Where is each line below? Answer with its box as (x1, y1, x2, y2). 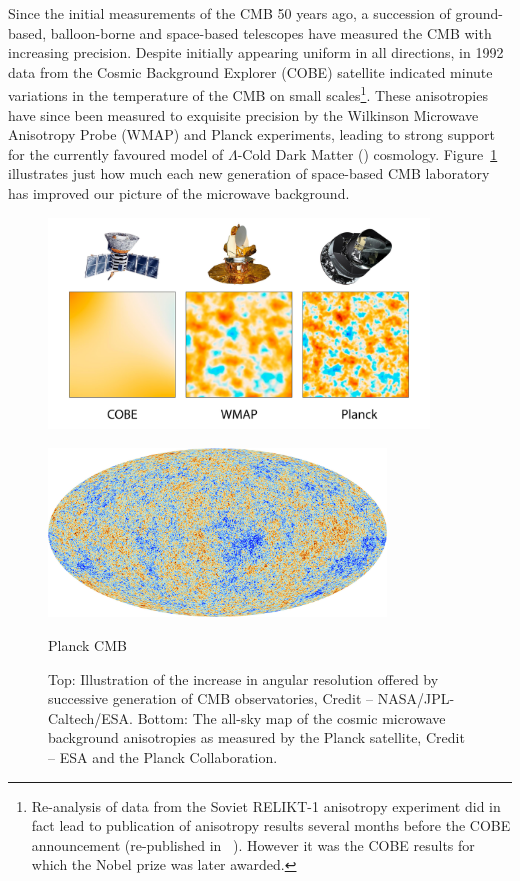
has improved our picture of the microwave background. (8, 183, 350, 203)
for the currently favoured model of (8, 143, 224, 164)
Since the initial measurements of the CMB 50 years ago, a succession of (8, 3, 451, 23)
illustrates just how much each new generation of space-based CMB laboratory (8, 163, 490, 184)
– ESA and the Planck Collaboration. (48, 747, 278, 767)
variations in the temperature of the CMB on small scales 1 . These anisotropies (8, 82, 488, 106)
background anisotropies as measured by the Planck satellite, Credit (48, 727, 465, 748)
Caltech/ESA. (48, 707, 133, 728)
